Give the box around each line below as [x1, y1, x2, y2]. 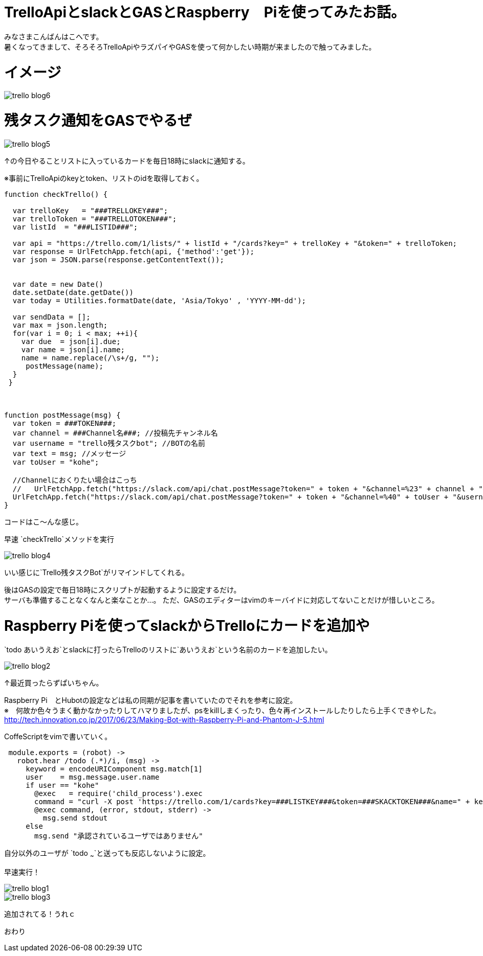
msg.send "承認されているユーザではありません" [34, 832, 203, 840]
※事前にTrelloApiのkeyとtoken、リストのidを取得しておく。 [4, 173, 204, 183]
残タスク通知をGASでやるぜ [4, 112, 192, 129]
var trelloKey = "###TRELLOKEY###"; [12, 206, 168, 215]
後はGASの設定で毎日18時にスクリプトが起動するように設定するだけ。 [4, 585, 241, 594]
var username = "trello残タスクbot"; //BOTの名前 [12, 439, 206, 447]
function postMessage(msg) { [4, 411, 121, 419]
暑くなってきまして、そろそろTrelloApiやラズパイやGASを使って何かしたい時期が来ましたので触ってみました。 [4, 42, 376, 51]
